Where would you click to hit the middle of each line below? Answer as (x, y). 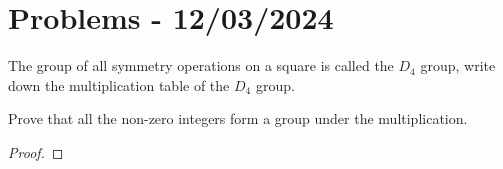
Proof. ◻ (36, 151)
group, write (458, 65)
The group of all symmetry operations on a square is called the (201, 65)
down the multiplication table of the (119, 84)
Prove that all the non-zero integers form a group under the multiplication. (238, 118)
